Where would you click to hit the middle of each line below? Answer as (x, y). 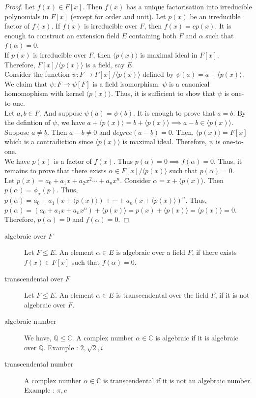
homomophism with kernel (44, 93)
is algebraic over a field (151, 252)
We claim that (26, 83)
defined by (158, 74)
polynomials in (27, 16)
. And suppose (61, 112)
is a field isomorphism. (126, 83)
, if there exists (214, 252)
